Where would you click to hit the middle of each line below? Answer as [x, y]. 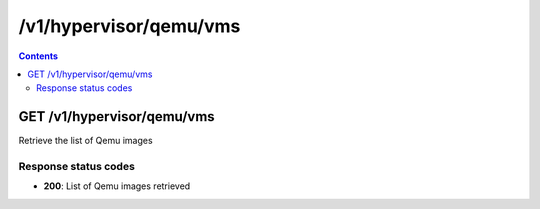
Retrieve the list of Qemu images [86, 141]
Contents [38, 56]
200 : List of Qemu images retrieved [117, 186]
